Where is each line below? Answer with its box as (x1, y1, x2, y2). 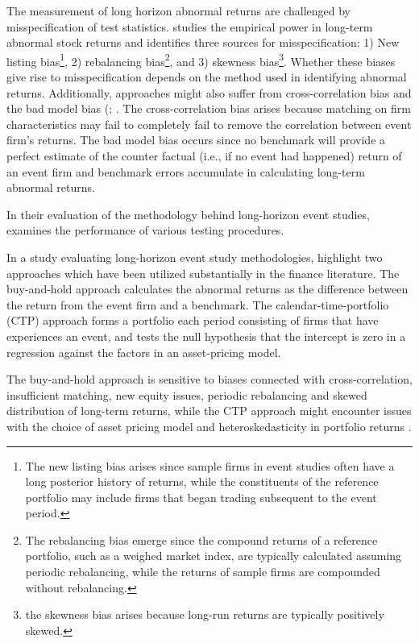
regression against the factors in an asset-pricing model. (6, 343, 281, 360)
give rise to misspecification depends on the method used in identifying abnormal (6, 68, 407, 85)
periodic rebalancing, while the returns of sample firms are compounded (25, 563, 380, 580)
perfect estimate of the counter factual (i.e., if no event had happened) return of (6, 147, 402, 164)
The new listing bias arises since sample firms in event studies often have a (25, 457, 395, 474)
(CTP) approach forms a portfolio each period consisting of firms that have (6, 312, 379, 329)
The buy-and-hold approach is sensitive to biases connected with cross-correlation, (6, 371, 413, 388)
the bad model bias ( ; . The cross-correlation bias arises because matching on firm (6, 100, 411, 117)
